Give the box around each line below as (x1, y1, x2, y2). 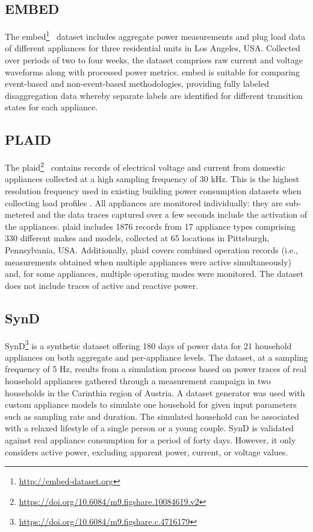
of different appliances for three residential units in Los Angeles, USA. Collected (5, 42, 300, 54)
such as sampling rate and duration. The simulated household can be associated (5, 410, 300, 422)
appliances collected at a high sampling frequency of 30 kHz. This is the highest (5, 173, 299, 185)
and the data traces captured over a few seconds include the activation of (37, 208, 308, 221)
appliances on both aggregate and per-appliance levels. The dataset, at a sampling (5, 350, 308, 363)
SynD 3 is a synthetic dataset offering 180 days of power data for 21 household (5, 337, 292, 352)
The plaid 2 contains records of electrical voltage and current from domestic (5, 159, 285, 173)
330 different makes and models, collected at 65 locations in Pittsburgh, (5, 232, 270, 244)
